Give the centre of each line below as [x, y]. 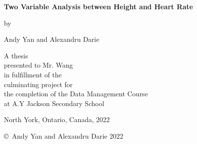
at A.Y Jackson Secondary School [54, 103]
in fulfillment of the [33, 74]
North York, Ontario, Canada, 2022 [57, 119]
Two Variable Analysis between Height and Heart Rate [98, 6]
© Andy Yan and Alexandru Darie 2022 [64, 135]
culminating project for [38, 84]
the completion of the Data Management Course [76, 94]
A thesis [16, 55]
